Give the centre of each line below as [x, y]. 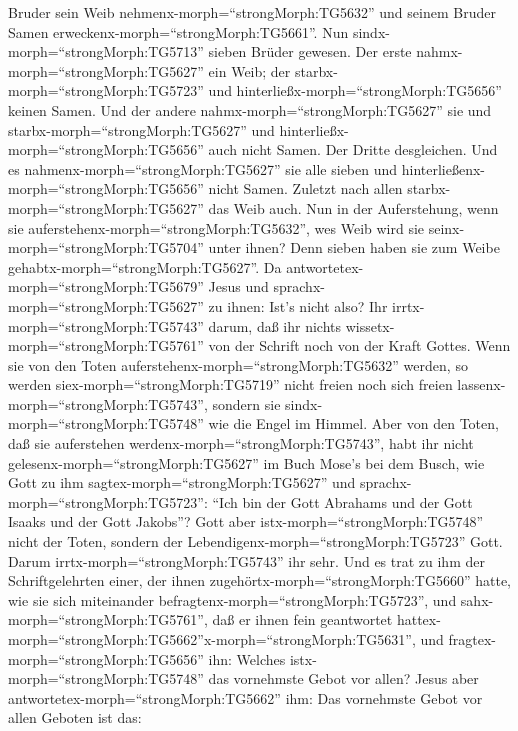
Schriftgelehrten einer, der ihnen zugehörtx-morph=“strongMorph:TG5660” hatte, [260, 580]
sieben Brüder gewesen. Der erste [310, 51]
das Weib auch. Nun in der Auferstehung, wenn [353, 207]
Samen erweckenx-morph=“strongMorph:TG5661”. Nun [178, 31]
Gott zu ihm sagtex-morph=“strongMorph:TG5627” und [182, 482]
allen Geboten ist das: [75, 717]
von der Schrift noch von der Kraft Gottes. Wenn [359, 345]
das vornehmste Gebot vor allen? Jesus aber [343, 678]
